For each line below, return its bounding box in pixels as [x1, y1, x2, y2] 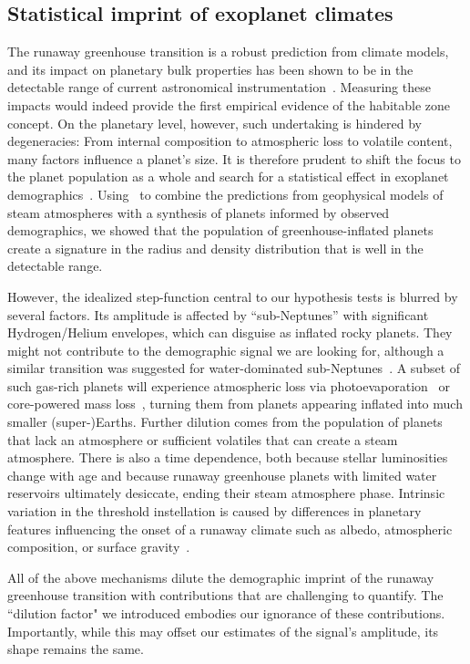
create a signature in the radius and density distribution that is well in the [7, 238, 424, 257]
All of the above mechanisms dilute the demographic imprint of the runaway [7, 567, 434, 586]
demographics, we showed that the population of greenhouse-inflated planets [7, 221, 434, 240]
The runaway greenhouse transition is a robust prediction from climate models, [7, 42, 449, 61]
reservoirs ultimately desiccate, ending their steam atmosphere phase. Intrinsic [7, 483, 445, 503]
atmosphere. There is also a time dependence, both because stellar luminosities [7, 448, 448, 467]
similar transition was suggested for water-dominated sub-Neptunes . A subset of [7, 358, 461, 378]
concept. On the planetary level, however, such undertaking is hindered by [7, 113, 422, 132]
